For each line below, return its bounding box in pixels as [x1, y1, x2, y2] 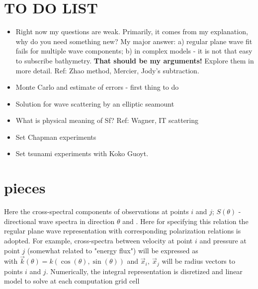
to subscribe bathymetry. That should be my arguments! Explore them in [15, 55, 254, 65]
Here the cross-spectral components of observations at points [4, 206, 189, 217]
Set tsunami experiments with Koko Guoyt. [15, 148, 149, 159]
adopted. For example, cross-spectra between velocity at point [4, 235, 193, 245]
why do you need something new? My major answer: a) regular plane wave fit [15, 36, 253, 46]
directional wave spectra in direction [4, 216, 115, 226]
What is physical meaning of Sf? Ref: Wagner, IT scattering [15, 115, 199, 125]
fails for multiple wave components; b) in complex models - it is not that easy [15, 46, 253, 56]
